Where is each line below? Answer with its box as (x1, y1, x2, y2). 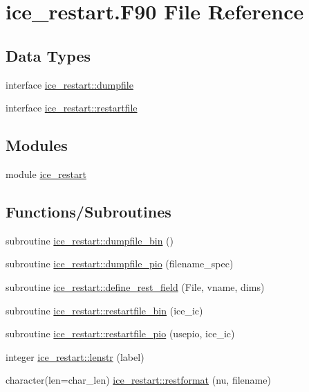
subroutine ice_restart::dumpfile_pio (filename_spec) (6, 256, 234, 271)
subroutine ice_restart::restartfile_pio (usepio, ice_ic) (6, 326, 235, 341)
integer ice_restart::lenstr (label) (6, 349, 144, 364)
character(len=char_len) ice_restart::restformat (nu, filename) (6, 373, 271, 387)
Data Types (6, 44, 91, 66)
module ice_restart (6, 166, 86, 181)
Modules (6, 134, 68, 156)
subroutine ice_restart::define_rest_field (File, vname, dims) (6, 279, 265, 294)
